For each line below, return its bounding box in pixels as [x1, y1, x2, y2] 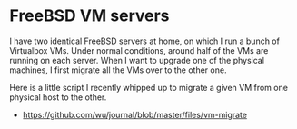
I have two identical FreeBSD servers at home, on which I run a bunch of [9, 35, 280, 46]
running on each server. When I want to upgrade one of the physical [9, 55, 265, 65]
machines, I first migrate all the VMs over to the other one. [9, 64, 227, 75]
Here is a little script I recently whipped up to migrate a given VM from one [9, 82, 289, 93]
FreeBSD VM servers [9, 5, 170, 26]
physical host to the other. [9, 92, 107, 103]
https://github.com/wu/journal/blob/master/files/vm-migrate [22, 109, 248, 120]
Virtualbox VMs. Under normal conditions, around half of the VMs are [9, 45, 269, 55]
